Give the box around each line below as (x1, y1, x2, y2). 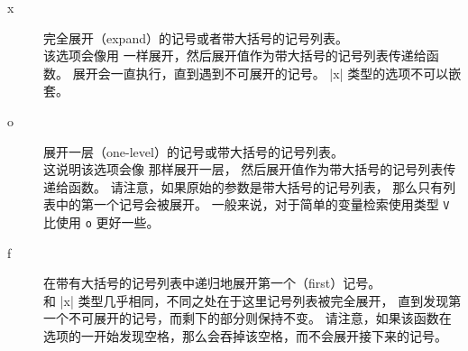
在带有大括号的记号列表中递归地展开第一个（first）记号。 (43, 273, 381, 292)
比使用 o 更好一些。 (43, 213, 160, 231)
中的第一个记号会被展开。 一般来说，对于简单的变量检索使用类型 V (55, 195, 450, 214)
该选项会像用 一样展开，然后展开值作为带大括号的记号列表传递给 (43, 46, 427, 65)
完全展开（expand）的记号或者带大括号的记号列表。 (43, 28, 348, 47)
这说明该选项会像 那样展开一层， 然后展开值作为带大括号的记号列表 (43, 160, 444, 179)
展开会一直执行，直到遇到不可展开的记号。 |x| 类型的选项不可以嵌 (72, 63, 462, 82)
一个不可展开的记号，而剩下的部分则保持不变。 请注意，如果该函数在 (43, 309, 452, 328)
